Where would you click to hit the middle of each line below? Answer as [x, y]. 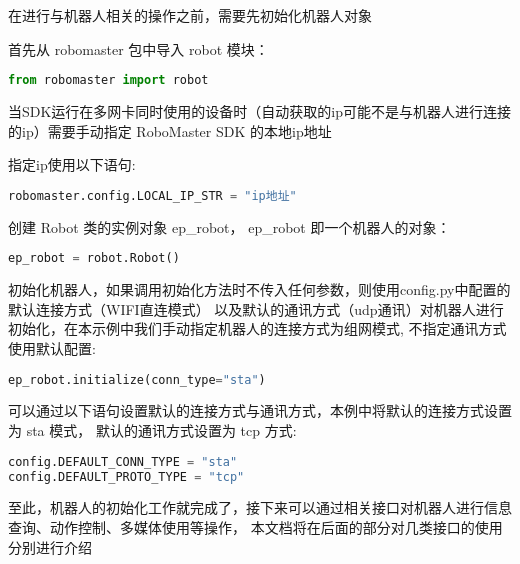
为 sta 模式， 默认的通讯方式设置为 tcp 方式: [152, 430]
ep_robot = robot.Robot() [94, 258]
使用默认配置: [52, 347]
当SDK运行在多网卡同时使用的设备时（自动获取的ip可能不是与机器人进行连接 [260, 111]
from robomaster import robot [108, 80]
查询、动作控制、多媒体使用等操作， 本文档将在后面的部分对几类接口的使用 [255, 526]
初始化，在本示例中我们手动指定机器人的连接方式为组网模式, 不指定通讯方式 [257, 328]
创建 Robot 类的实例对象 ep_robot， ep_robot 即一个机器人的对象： [229, 226]
